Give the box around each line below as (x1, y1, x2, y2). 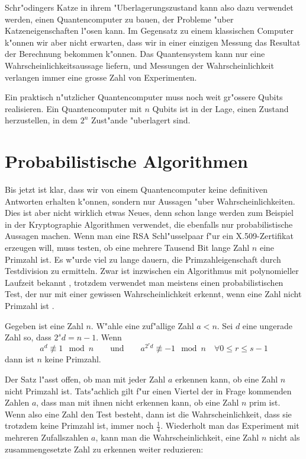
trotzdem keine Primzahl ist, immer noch (5, 419, 154, 432)
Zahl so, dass (5, 331, 51, 343)
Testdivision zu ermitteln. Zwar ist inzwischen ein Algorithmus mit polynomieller (5, 264, 299, 277)
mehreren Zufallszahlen (5, 431, 89, 444)
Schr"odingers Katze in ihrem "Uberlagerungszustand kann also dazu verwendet (5, 1, 294, 13)
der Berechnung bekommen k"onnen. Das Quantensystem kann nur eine (5, 47, 265, 60)
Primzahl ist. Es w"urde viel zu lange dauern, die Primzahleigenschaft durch (5, 253, 281, 265)
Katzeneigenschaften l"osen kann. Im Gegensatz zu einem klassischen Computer (5, 24, 294, 37)
